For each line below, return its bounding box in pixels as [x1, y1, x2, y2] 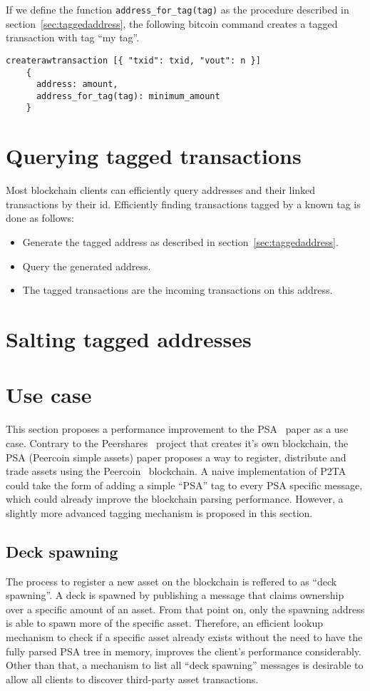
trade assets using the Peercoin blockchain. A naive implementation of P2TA [6, 464, 346, 478]
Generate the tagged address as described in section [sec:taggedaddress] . [22, 235, 339, 250]
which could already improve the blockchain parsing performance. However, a [6, 491, 344, 506]
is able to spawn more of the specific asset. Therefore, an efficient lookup [6, 615, 323, 630]
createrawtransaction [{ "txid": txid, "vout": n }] [6, 55, 261, 66]
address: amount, [36, 79, 118, 90]
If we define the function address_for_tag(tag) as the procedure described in [6, 2, 349, 16]
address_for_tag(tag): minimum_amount [36, 91, 220, 101]
